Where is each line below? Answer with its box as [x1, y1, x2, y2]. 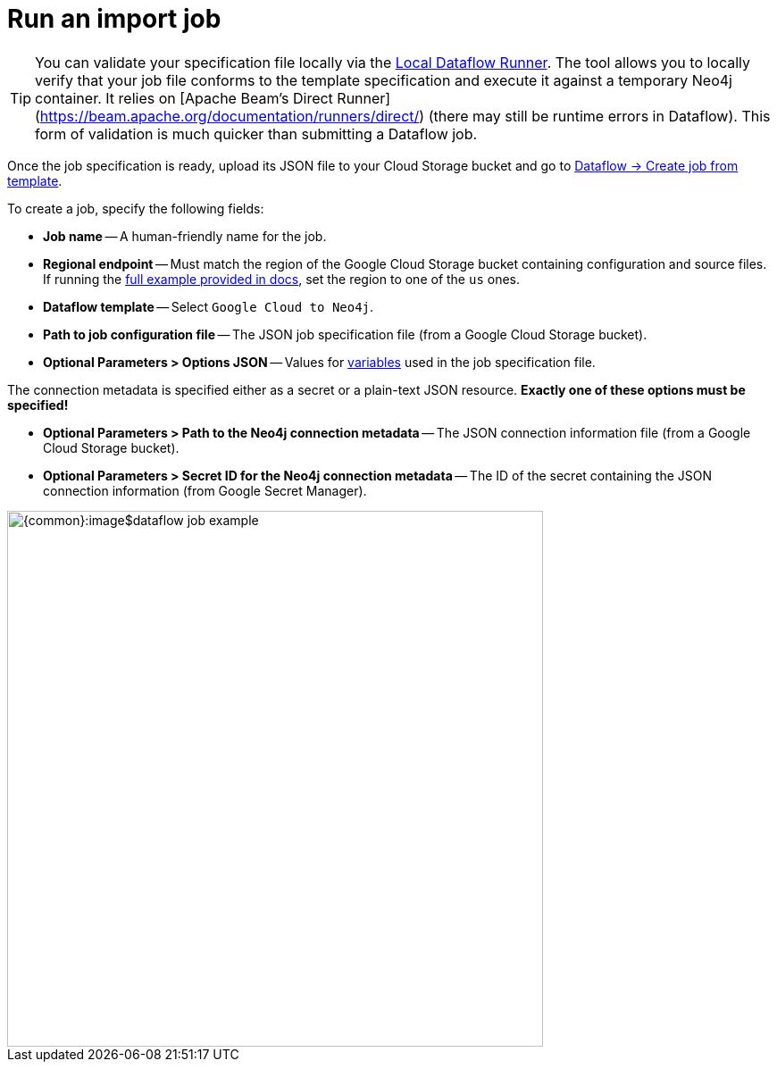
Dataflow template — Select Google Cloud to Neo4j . [43, 298, 374, 314]
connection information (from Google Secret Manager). [43, 482, 367, 498]
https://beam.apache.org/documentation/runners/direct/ [39, 106, 420, 125]
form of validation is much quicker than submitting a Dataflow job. [35, 124, 478, 143]
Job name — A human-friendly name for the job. [43, 228, 327, 244]
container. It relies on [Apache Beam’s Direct [35, 88, 333, 107]
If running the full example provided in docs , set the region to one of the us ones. [43, 271, 521, 287]
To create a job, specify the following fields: [7, 200, 264, 216]
